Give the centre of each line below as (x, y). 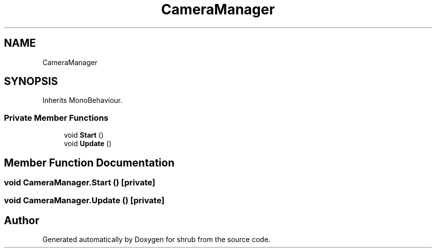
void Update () (88, 144)
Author (22, 220)
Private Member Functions (56, 118)
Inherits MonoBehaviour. (82, 100)
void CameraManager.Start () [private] (80, 183)
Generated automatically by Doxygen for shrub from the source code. (157, 240)
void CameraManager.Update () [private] (84, 201)
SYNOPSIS (31, 82)
